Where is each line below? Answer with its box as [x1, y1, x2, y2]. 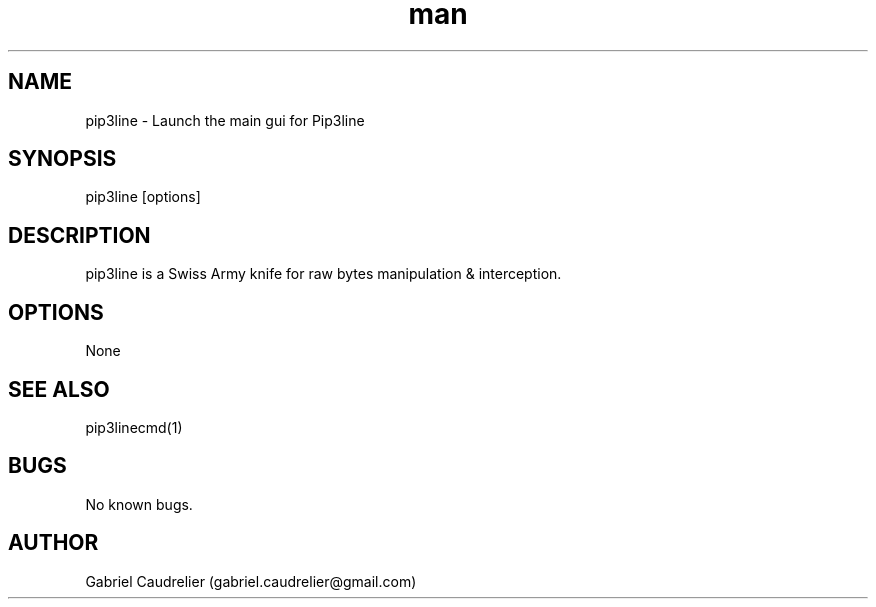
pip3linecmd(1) [85, 418, 183, 436]
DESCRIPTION [8, 222, 151, 248]
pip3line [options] [85, 188, 201, 206]
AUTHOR [8, 530, 99, 556]
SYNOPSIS [8, 146, 117, 172]
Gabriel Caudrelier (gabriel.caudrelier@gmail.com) [85, 572, 417, 590]
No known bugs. [85, 495, 193, 513]
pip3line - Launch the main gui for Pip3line [85, 111, 365, 129]
